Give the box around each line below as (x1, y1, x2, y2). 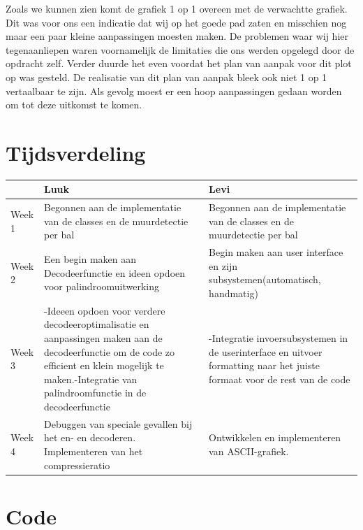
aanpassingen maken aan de (43, 331, 163, 345)
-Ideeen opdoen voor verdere (43, 303, 165, 317)
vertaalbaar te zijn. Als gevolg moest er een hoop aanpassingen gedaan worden (6, 83, 342, 98)
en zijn (209, 258, 237, 273)
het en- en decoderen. (43, 430, 136, 445)
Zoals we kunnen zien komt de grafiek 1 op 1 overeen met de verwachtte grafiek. (6, 1, 348, 15)
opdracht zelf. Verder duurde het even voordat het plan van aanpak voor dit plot (6, 56, 352, 71)
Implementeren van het (43, 444, 143, 459)
